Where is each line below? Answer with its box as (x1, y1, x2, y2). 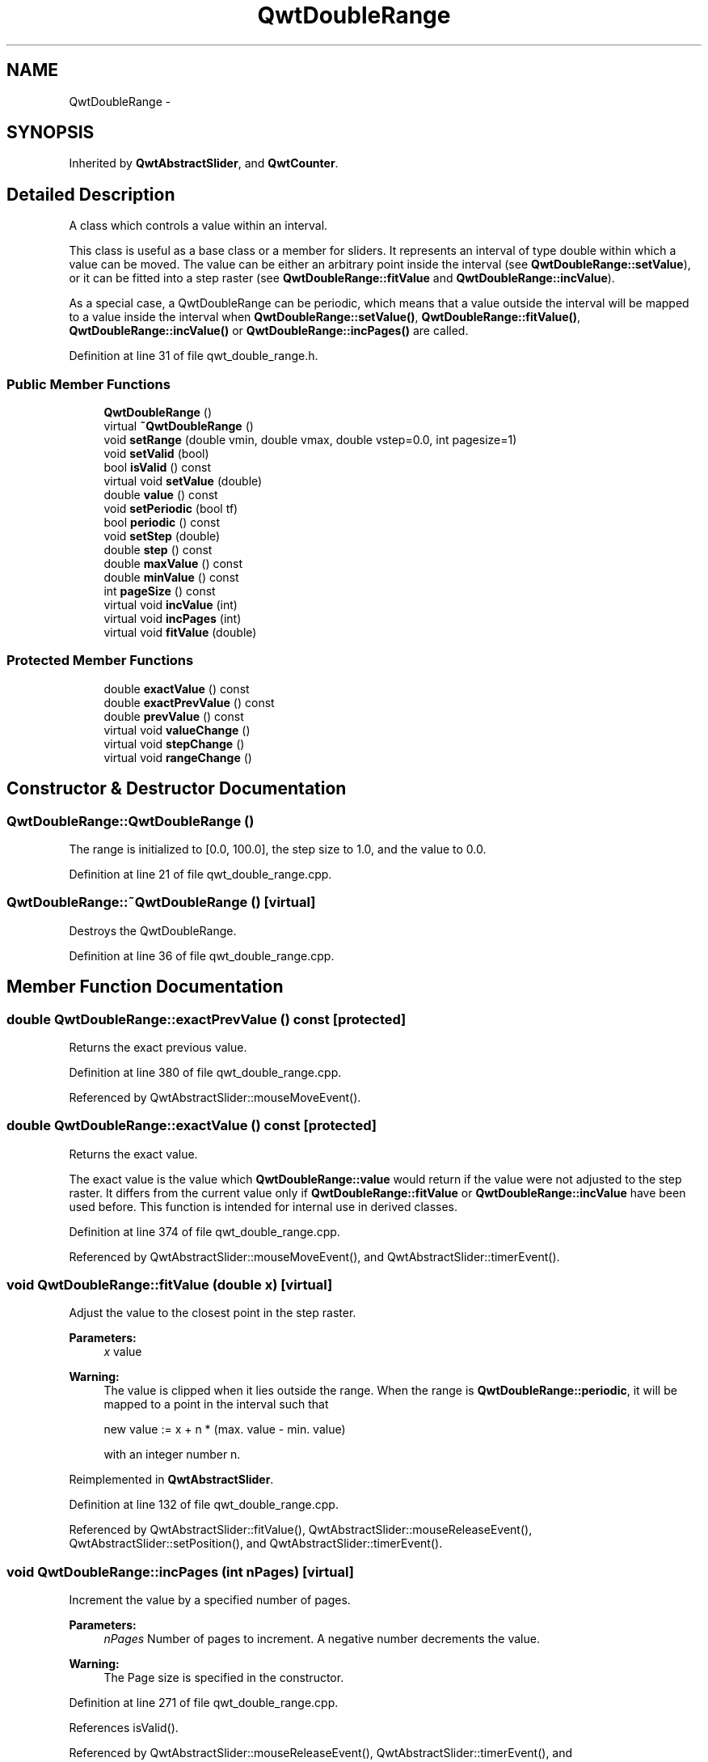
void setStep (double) (103, 529, 221, 544)
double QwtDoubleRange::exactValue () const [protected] (6, 1117, 377, 1134)
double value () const (103, 488, 218, 502)
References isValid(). (69, 1721, 179, 1735)
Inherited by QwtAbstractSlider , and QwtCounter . (69, 156, 339, 171)
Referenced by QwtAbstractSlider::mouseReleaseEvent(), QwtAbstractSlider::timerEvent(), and (69, 1746, 573, 1760)
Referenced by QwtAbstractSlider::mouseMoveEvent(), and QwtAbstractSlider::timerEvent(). (69, 1249, 560, 1264)
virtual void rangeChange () (103, 750, 252, 765)
